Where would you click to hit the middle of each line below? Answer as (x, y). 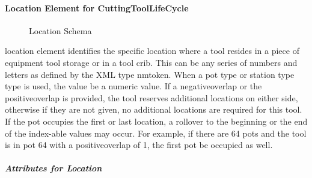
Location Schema (60, 30)
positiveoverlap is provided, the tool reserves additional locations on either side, (151, 97)
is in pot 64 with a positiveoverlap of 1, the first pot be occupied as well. (139, 145)
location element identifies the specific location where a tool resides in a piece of (152, 51)
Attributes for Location (54, 168)
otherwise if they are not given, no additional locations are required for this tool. (154, 109)
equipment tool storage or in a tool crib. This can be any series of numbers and (151, 62)
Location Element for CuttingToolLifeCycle (97, 7)
